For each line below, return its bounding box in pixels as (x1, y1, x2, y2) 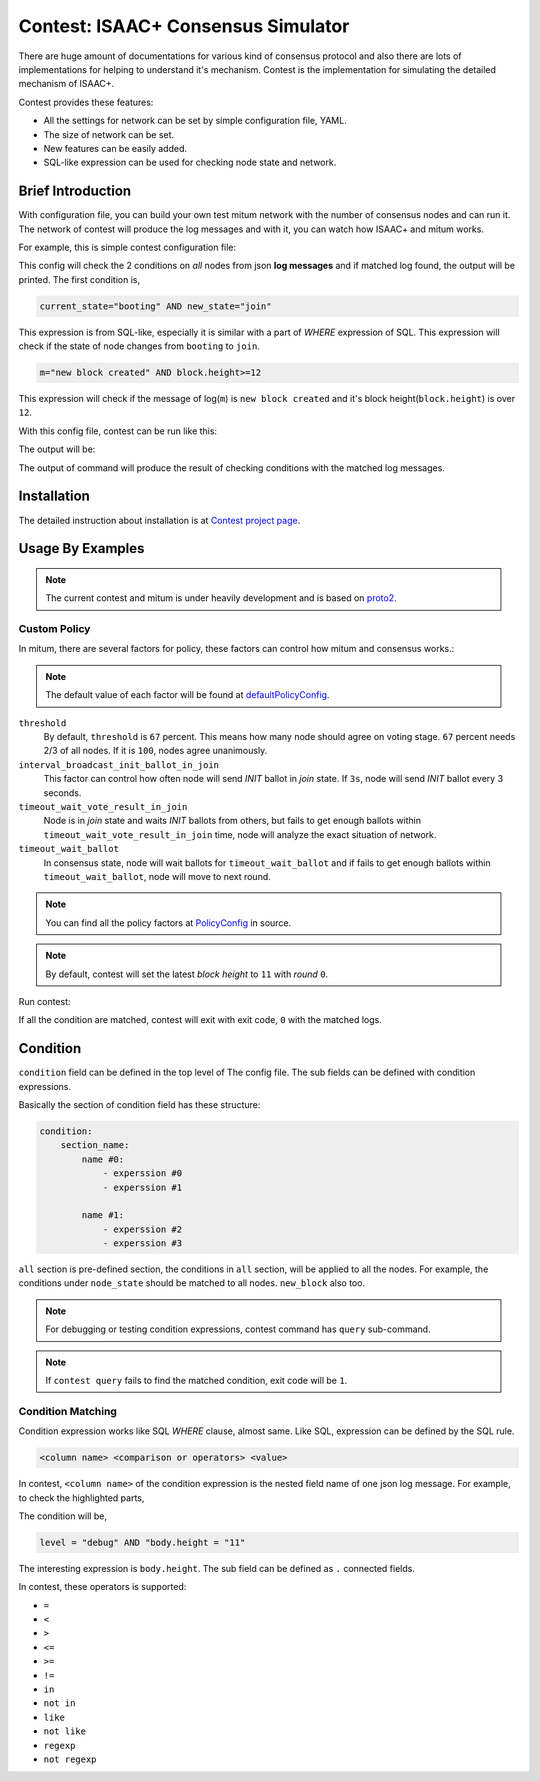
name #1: (81, 1210, 125, 1221)
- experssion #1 (102, 1181, 183, 1193)
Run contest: (18, 995, 71, 1007)
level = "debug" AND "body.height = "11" (39, 1536, 246, 1548)
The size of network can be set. (43, 128, 175, 140)
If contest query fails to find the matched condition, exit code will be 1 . (45, 1375, 348, 1387)
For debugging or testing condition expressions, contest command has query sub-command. (45, 1323, 431, 1335)
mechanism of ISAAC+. (18, 78, 115, 90)
